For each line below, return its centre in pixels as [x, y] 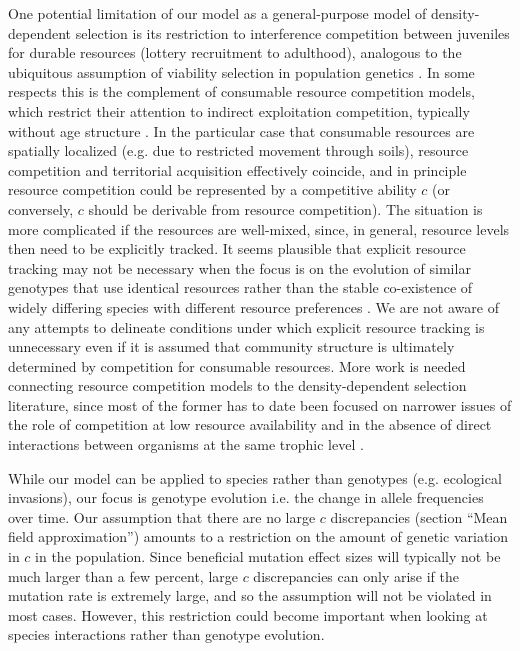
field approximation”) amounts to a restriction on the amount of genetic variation [258, 536]
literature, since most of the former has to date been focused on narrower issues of [260, 404]
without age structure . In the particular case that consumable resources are [241, 130]
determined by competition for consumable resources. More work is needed [237, 365]
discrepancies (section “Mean [419, 516]
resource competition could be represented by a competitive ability [212, 189]
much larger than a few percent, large [123, 575]
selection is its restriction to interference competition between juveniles [292, 32]
